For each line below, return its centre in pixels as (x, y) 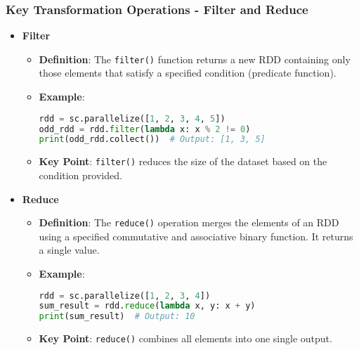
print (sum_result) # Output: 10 (117, 317)
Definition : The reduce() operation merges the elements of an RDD (189, 222)
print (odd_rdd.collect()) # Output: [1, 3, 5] (152, 140)
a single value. (69, 250)
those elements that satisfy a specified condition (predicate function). (188, 73)
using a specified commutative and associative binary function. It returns (196, 236)
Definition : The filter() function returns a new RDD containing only (195, 59)
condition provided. (80, 175)
